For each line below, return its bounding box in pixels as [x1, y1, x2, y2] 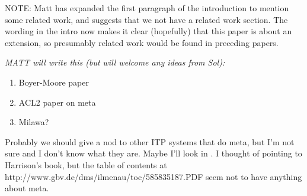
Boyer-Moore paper [18, 76, 89, 88]
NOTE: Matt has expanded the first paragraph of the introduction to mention [5, 2, 289, 14]
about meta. [5, 182, 49, 194]
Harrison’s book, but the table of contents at [5, 158, 167, 171]
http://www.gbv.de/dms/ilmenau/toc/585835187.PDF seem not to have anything [5, 170, 302, 182]
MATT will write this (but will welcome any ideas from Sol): [5, 56, 225, 68]
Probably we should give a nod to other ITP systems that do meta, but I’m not [5, 135, 295, 148]
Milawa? [18, 116, 49, 128]
